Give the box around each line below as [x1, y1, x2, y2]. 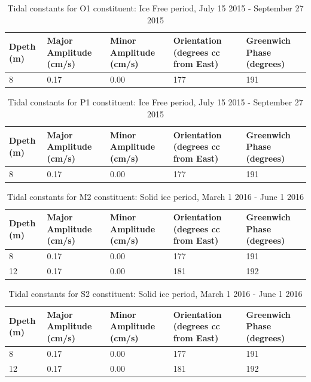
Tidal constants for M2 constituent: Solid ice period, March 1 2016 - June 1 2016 [7, 190, 304, 202]
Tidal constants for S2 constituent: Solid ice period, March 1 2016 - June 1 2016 [8, 287, 303, 300]
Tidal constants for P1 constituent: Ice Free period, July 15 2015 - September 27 [8, 96, 303, 108]
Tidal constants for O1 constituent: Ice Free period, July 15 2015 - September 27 [7, 2, 304, 14]
